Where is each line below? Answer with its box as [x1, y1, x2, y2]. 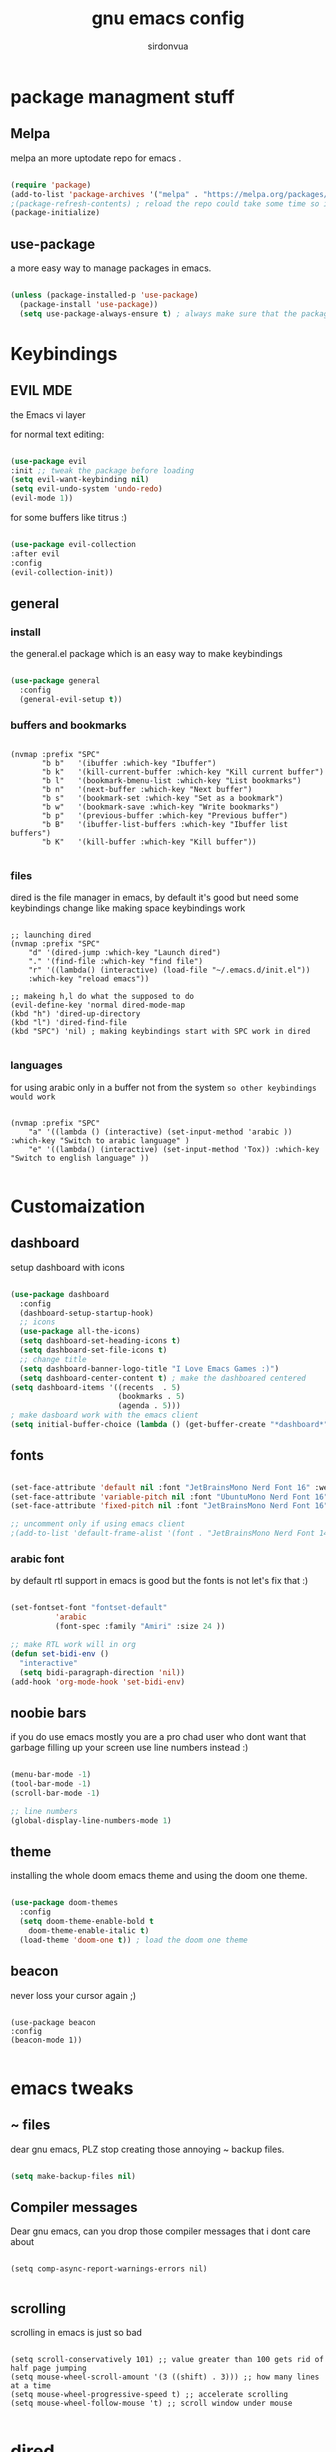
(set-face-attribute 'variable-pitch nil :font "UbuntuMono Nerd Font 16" [10, 1492, 329, 1502]
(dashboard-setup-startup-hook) [19, 1308, 155, 1318]
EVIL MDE [10, 382, 73, 399]
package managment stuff [10, 85, 235, 108]
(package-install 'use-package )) [19, 299, 159, 309]
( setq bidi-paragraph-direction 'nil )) [19, 1667, 186, 1677]
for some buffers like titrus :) [10, 512, 128, 524]
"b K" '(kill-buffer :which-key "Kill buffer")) [41, 837, 257, 847]
